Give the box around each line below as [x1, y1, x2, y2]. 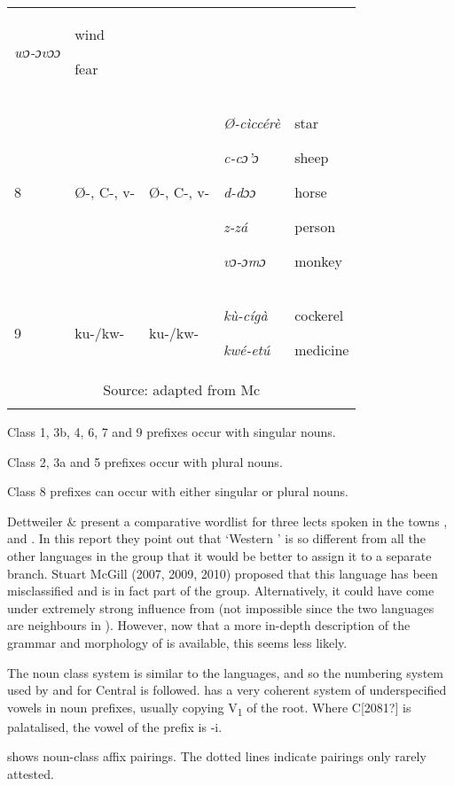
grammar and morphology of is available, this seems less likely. [7, 633, 348, 651]
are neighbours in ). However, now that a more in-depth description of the [7, 616, 411, 634]
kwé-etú [223, 339, 270, 360]
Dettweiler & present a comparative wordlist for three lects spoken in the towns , [7, 511, 448, 530]
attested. [7, 765, 54, 783]
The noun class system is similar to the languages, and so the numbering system [7, 663, 443, 681]
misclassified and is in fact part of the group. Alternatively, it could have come [7, 581, 434, 600]
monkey [294, 251, 342, 271]
